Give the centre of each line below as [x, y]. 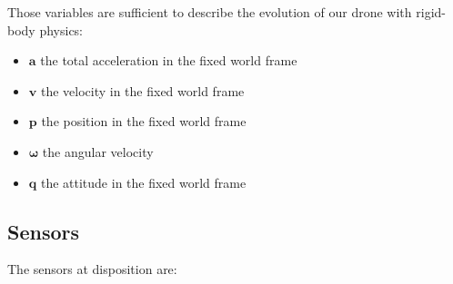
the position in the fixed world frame [144, 121]
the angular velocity [98, 151]
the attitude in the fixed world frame [143, 182]
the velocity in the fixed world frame [142, 90]
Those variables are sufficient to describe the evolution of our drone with [210, 12]
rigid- [431, 12]
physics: [61, 29]
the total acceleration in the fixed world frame [169, 60]
